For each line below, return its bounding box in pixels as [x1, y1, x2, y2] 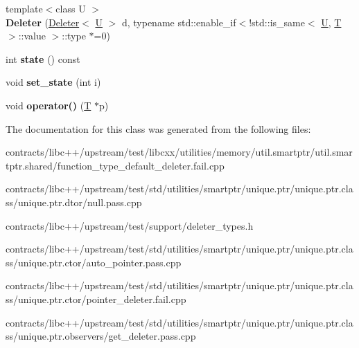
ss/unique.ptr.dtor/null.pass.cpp [6, 194, 142, 209]
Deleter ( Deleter [6, 15, 80, 29]
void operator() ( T [6, 98, 91, 112]
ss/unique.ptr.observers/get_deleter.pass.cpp [6, 329, 196, 343]
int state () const [6, 51, 80, 66]
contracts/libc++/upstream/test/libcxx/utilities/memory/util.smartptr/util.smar [6, 145, 353, 159]
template [6, 1, 43, 15]
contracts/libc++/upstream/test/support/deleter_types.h [6, 218, 254, 232]
